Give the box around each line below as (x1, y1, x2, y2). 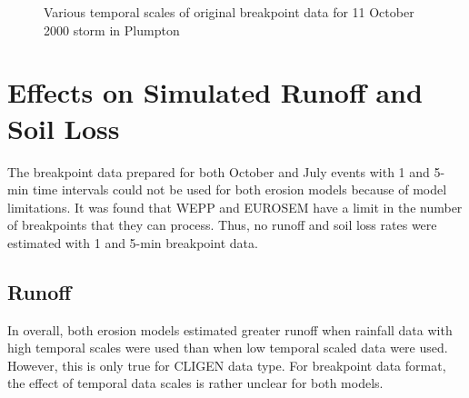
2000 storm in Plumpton (44, 20, 180, 39)
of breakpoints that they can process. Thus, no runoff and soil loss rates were (7, 215, 437, 234)
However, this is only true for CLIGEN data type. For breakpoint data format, (7, 355, 446, 374)
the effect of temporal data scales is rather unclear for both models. (7, 373, 384, 393)
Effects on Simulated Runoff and (7, 74, 423, 111)
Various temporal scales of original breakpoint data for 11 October (44, 3, 414, 21)
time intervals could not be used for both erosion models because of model (32, 180, 447, 199)
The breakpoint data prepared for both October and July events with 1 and (7, 162, 430, 181)
